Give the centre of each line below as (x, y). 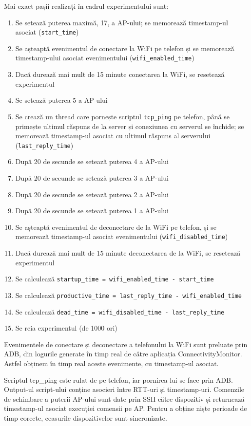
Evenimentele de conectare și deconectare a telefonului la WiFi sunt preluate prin (126, 344)
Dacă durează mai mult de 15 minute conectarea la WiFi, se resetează (120, 74)
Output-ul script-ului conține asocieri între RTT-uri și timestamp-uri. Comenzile (124, 389)
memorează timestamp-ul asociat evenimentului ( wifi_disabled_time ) (122, 236)
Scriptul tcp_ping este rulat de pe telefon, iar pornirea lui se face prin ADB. (118, 380)
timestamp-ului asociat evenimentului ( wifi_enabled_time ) (105, 58)
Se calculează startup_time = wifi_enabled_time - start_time (115, 279)
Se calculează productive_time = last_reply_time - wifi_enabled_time (128, 295)
